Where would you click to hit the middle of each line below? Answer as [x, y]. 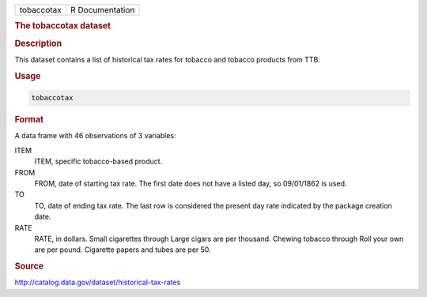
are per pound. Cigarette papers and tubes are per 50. [123, 250]
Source [29, 266]
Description [38, 43]
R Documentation [102, 10]
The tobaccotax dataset [62, 26]
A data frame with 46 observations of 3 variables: [96, 136]
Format [29, 120]
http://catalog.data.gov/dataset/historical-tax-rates [98, 282]
